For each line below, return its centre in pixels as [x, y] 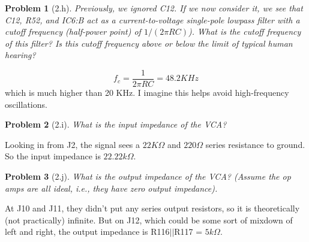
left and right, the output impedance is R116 [87, 232]
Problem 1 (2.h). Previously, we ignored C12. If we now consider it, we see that [154, 8]
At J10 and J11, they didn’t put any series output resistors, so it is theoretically [152, 208]
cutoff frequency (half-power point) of [73, 31]
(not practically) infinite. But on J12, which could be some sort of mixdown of [149, 220]
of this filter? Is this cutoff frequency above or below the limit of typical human [149, 43]
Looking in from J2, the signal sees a [73, 144]
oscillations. [26, 104]
